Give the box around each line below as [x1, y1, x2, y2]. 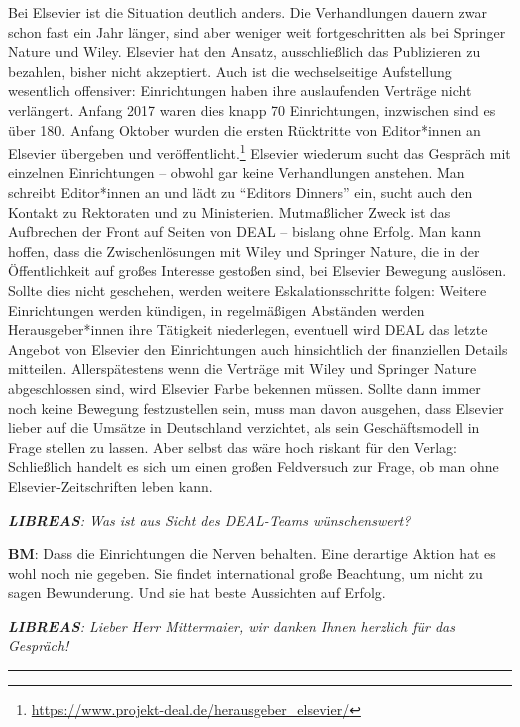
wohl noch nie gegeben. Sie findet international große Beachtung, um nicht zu [8, 562, 483, 583]
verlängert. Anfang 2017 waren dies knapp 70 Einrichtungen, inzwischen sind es [8, 99, 496, 120]
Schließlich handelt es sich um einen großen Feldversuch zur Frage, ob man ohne [8, 456, 499, 477]
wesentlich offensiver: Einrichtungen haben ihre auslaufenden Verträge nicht [8, 80, 472, 101]
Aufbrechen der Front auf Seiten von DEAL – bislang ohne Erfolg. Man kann [8, 221, 482, 242]
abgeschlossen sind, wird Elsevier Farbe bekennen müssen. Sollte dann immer [8, 377, 481, 398]
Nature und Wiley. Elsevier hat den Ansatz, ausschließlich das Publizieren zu [8, 41, 481, 62]
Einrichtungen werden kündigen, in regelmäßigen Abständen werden [8, 299, 425, 320]
